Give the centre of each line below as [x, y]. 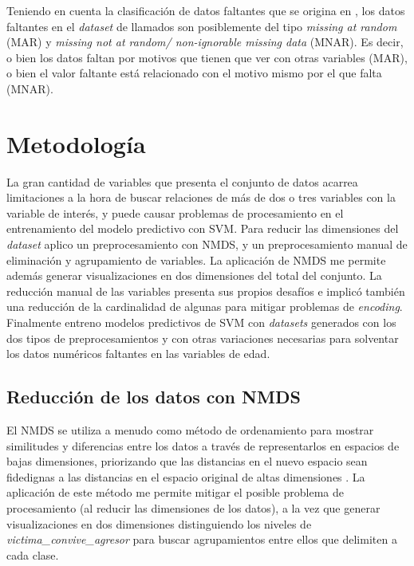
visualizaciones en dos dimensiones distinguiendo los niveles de [159, 523]
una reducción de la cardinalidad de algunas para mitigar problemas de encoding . [205, 307]
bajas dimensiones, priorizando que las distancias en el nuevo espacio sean [187, 461]
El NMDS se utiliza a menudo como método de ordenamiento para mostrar [190, 430]
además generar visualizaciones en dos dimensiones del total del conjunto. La [194, 275]
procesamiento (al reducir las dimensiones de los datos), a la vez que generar [193, 507]
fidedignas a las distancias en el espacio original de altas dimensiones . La [186, 476]
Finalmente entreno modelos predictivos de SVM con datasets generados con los [201, 322]
